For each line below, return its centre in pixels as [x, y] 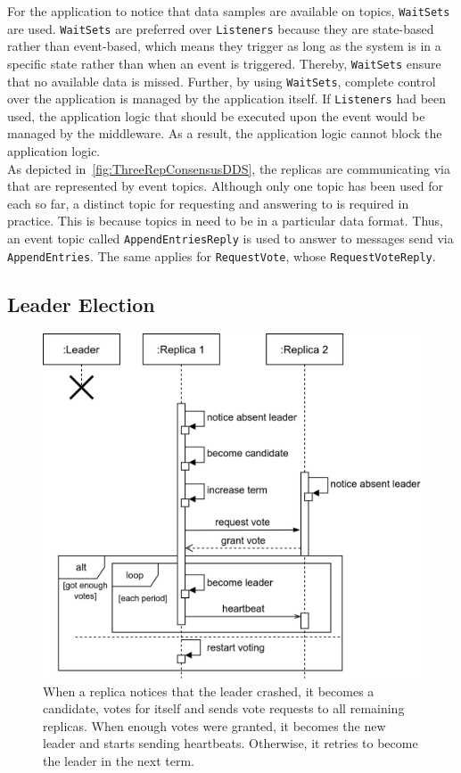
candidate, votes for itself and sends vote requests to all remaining [224, 708]
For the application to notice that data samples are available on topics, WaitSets [229, 11]
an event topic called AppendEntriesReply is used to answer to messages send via [230, 238]
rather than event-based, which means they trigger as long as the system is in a [224, 46]
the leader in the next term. [119, 761]
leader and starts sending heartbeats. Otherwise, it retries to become [230, 743]
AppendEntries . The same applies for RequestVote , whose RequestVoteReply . [222, 255]
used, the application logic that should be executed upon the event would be [216, 115]
